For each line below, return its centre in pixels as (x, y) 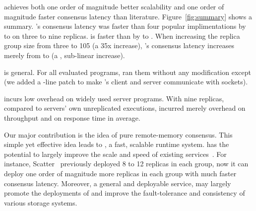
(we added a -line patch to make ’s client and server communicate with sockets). (126, 82)
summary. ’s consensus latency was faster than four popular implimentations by (125, 26)
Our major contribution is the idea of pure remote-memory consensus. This (118, 134)
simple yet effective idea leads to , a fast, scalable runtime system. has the (117, 144)
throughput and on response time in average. (72, 117)
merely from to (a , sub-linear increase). (64, 55)
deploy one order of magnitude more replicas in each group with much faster (120, 173)
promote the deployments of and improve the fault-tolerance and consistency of (125, 193)
